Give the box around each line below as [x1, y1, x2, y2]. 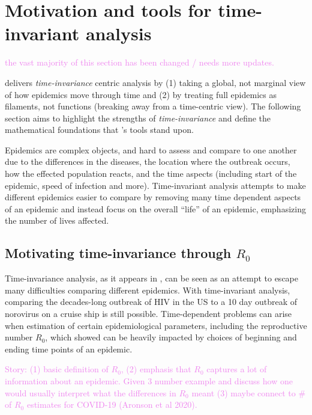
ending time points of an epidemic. [5, 342, 133, 355]
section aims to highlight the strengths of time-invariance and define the [5, 111, 271, 124]
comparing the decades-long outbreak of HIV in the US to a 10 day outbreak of [5, 295, 298, 308]
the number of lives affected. [5, 214, 109, 227]
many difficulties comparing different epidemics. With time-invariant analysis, [5, 283, 290, 296]
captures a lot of [206, 363, 267, 375]
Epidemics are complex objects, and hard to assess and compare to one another [5, 143, 297, 156]
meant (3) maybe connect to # [191, 386, 306, 399]
